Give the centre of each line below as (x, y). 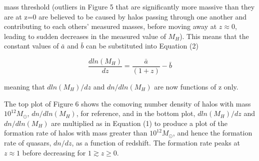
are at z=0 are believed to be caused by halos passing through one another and (125, 16)
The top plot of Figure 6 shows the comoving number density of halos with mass (127, 103)
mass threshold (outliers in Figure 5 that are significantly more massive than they (129, 6)
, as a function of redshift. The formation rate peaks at (156, 142)
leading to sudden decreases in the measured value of (85, 36)
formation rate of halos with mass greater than (76, 133)
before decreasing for (54, 152)
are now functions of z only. (196, 87)
